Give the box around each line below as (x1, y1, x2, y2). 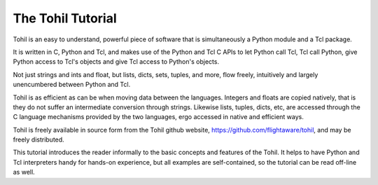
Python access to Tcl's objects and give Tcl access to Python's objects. (13, 57, 220, 66)
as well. (13, 168, 35, 177)
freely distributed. (13, 135, 64, 144)
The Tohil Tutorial (13, 11, 117, 26)
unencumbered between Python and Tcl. (13, 81, 131, 89)
